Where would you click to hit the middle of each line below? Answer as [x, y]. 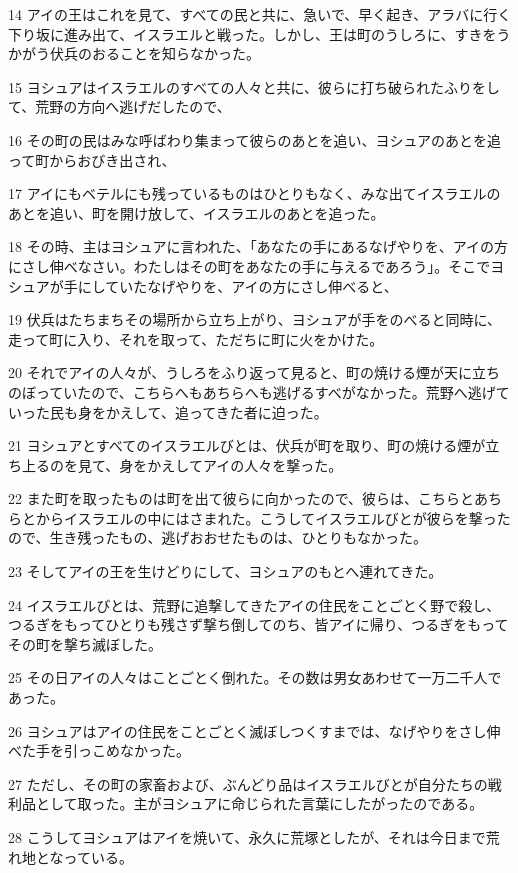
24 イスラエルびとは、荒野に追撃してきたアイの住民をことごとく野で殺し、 [254, 604]
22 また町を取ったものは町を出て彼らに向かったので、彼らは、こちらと [241, 498]
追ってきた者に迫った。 [251, 411]
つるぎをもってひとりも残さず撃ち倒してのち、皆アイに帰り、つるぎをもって [258, 624]
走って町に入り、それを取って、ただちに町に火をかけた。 [196, 338]
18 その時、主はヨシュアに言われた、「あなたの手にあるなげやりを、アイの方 [258, 246]
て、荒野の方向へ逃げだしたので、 [119, 106]
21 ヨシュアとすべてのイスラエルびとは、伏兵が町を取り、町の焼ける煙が [247, 445]
